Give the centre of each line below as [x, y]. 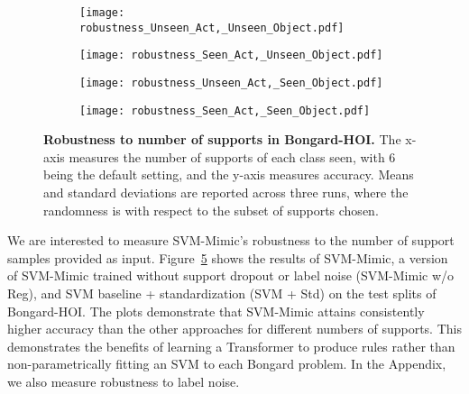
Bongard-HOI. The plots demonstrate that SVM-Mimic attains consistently [216, 311]
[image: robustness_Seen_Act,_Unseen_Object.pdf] [231, 55]
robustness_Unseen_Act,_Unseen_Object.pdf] [212, 27]
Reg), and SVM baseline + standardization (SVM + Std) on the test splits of [222, 293]
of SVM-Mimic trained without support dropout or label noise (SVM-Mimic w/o [231, 275]
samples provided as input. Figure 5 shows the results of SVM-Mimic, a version [228, 257]
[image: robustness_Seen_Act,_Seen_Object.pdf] [225, 110]
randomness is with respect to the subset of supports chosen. [211, 210]
